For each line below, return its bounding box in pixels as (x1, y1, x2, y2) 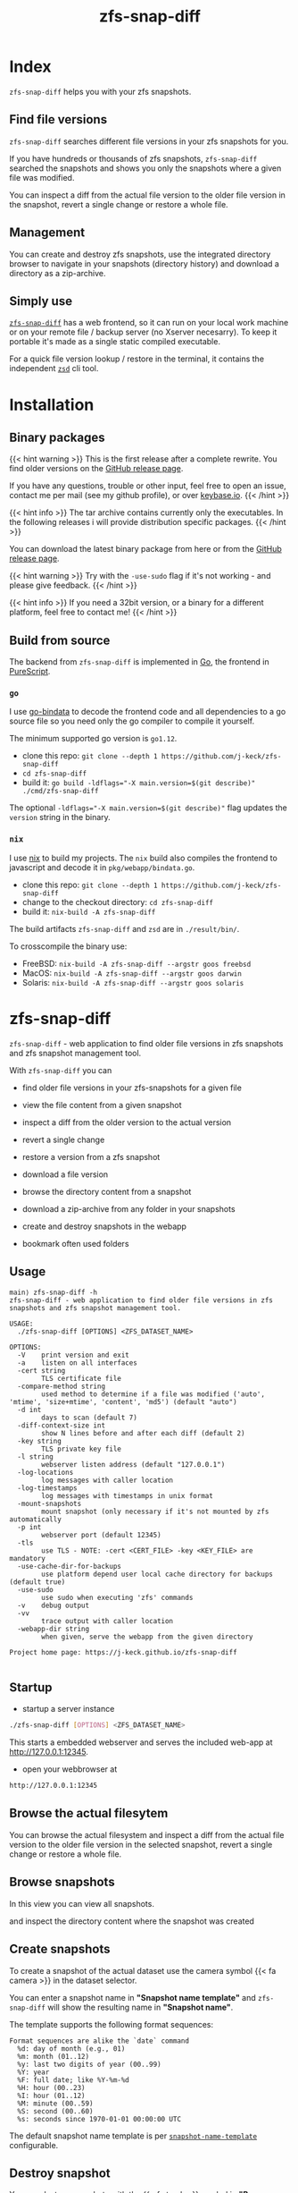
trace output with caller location (41, 1616, 174, 1625)
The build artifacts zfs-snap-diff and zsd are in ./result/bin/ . (9, 923, 240, 934)
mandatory (9, 1554, 46, 1562)
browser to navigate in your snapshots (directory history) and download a (9, 258, 279, 269)
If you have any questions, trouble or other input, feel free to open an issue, (9, 480, 287, 491)
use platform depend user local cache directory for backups (41, 1570, 274, 1579)
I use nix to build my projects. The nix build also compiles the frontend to (9, 852, 278, 863)
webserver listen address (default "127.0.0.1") (41, 1460, 226, 1469)
